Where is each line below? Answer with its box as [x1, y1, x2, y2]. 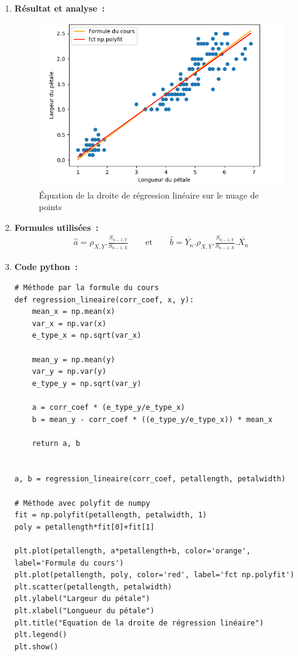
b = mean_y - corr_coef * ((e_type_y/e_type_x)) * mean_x [32, 415, 273, 424]
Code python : [14, 260, 78, 273]
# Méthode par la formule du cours [14, 283, 159, 292]
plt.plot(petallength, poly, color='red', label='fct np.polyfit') [14, 570, 294, 580]
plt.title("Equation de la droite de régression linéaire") [14, 618, 264, 627]
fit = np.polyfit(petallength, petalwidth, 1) [14, 511, 207, 520]
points [38, 200, 62, 213]
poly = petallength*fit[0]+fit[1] [14, 522, 154, 531]
